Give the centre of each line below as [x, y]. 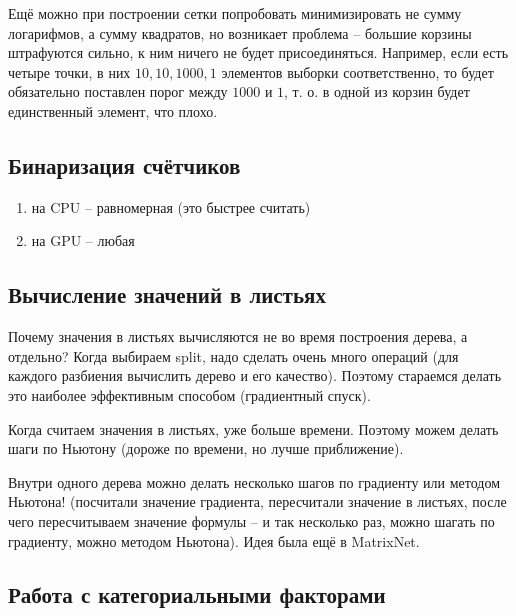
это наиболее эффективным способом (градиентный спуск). [189, 394]
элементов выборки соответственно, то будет [357, 71]
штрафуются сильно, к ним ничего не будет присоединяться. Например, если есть [258, 52]
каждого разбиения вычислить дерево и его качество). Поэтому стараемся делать [255, 375]
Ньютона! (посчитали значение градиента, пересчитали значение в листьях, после [257, 501]
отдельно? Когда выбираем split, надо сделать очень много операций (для [233, 355]
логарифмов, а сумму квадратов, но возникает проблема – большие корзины [240, 32]
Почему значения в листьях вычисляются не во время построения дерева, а [238, 336]
